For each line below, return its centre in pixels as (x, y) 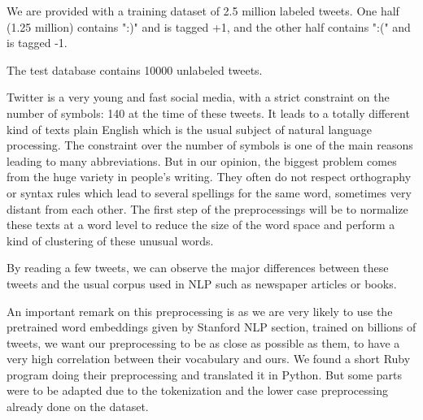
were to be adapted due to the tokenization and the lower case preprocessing (197, 390)
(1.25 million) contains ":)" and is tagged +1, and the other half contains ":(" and (209, 26)
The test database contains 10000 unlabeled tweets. (135, 69)
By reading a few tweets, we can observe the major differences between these (198, 268)
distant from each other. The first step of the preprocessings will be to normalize (207, 208)
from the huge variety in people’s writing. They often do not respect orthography (209, 177)
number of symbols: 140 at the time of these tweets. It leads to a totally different (208, 113)
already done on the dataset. (78, 407)
